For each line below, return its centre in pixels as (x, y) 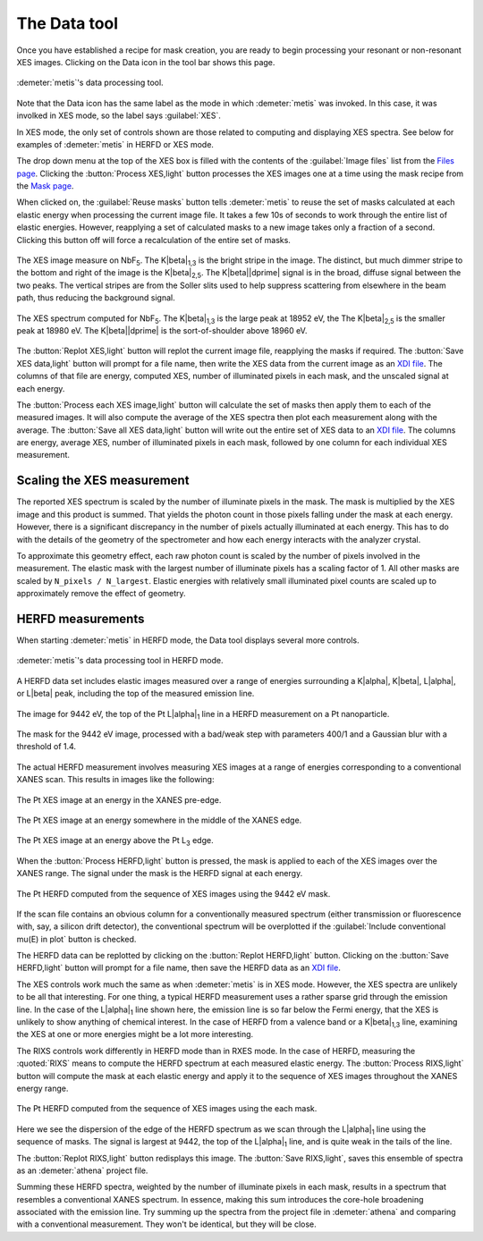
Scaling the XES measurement (103, 481)
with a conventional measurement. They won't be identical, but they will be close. (166, 1224)
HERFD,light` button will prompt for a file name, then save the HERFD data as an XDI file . (179, 968)
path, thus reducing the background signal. (96, 298)
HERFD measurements (80, 618)
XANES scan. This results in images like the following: (115, 780)
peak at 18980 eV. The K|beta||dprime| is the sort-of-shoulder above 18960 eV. (162, 330)
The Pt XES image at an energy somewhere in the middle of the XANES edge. (159, 820)
